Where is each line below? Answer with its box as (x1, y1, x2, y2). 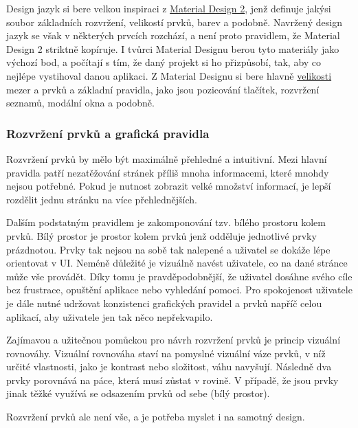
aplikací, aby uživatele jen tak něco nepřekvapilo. (6, 309, 213, 324)
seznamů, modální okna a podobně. (6, 95, 155, 110)
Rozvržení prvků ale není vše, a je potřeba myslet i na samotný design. (6, 409, 305, 424)
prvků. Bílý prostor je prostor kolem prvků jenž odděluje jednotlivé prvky (6, 228, 317, 243)
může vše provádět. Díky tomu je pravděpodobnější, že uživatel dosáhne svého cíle (6, 269, 353, 283)
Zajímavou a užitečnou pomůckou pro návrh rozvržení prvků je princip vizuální (6, 333, 341, 347)
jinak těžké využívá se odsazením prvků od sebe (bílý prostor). (6, 386, 270, 401)
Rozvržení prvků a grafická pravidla (6, 124, 210, 142)
